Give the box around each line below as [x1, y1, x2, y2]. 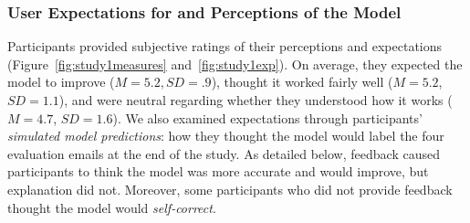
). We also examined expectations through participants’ [112, 108, 423, 127]
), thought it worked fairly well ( [211, 72, 393, 91]
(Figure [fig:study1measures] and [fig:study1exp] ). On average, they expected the [7, 54, 463, 73]
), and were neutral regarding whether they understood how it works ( [58, 90, 453, 109]
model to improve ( [7, 72, 115, 91]
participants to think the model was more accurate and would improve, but [7, 162, 429, 181]
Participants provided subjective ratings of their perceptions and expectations [7, 37, 443, 56]
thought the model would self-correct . [7, 197, 216, 217]
